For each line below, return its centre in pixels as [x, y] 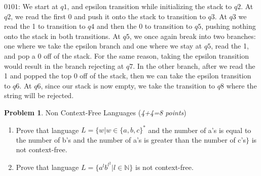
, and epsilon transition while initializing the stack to [150, 6]
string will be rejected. [39, 95]
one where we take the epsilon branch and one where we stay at [103, 46]
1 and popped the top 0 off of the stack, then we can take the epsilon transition [128, 76]
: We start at [38, 6]
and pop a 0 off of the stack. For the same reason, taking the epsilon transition [126, 55]
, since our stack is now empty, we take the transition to [128, 85]
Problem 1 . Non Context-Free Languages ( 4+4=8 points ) [95, 112]
